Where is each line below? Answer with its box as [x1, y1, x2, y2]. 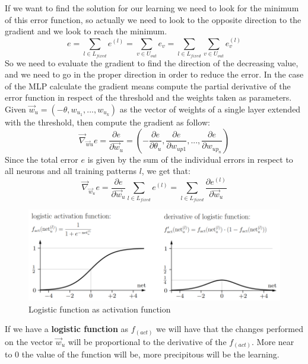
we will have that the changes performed [156, 323, 303, 335]
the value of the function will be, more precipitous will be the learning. [21, 348, 280, 360]
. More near [252, 335, 294, 347]
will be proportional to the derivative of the [68, 335, 227, 347]
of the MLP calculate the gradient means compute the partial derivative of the [5, 79, 291, 92]
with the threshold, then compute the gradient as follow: [5, 115, 210, 128]
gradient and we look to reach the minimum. [5, 25, 167, 37]
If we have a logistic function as [5, 323, 129, 335]
